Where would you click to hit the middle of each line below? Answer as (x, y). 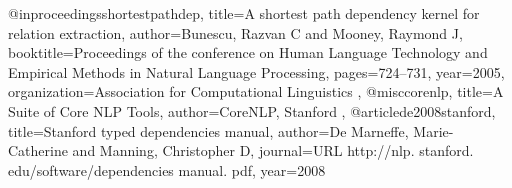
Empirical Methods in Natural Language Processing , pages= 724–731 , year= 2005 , (256, 71)
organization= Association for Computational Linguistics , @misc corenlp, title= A (256, 91)
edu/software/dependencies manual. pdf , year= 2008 (167, 169)
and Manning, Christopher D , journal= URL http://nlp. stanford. (273, 150)
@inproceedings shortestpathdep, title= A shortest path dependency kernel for (244, 13)
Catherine (38, 150)
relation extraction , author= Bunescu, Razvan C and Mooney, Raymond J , (235, 32)
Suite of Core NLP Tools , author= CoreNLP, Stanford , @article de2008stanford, (252, 110)
